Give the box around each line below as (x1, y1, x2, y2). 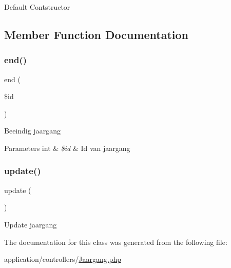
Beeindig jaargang (4, 125, 61, 136)
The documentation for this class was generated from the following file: (4, 236, 227, 247)
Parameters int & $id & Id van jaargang (4, 142, 130, 153)
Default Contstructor (4, 2, 70, 12)
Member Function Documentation (4, 26, 189, 42)
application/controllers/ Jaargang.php (4, 254, 121, 264)
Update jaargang (4, 219, 57, 229)
